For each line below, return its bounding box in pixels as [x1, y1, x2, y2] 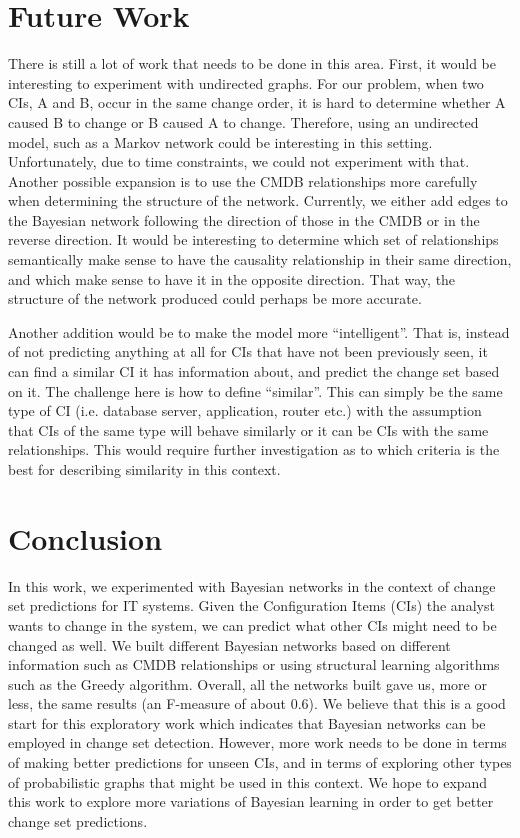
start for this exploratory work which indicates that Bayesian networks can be [8, 712, 486, 733]
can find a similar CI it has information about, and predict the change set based [8, 361, 500, 382]
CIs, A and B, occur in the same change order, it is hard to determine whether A [8, 92, 506, 113]
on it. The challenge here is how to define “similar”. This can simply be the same [8, 380, 503, 401]
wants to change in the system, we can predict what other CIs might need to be [8, 614, 497, 635]
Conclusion [8, 517, 163, 558]
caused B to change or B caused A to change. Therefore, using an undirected [8, 111, 479, 132]
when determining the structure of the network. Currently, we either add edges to [8, 190, 508, 211]
